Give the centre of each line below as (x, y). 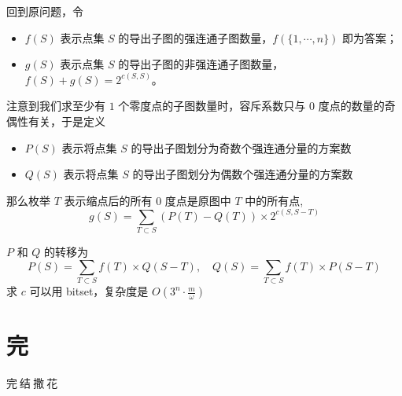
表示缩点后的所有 (108, 200)
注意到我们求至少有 (56, 106)
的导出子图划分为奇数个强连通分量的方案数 (241, 147)
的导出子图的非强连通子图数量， (201, 64)
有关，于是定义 (66, 121)
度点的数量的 (351, 106)
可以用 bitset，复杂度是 (89, 291)
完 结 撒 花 (32, 383)
